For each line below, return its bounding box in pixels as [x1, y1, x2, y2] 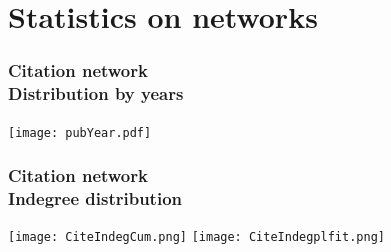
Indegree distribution [8, 186, 183, 211]
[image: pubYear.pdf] [8, 125, 152, 140]
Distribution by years [8, 81, 184, 106]
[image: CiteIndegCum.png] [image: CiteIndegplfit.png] [8, 230, 385, 245]
